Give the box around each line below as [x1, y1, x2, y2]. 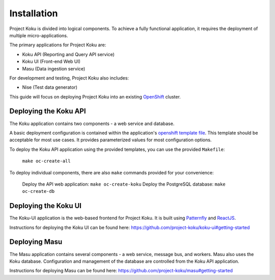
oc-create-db [22, 189, 55, 194]
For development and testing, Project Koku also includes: [9, 74, 129, 81]
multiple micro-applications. [9, 32, 68, 38]
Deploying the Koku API [9, 107, 86, 116]
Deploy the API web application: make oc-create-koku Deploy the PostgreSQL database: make [22, 181, 226, 187]
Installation [9, 8, 58, 19]
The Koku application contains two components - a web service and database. [9, 120, 175, 126]
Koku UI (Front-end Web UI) [22, 59, 81, 65]
